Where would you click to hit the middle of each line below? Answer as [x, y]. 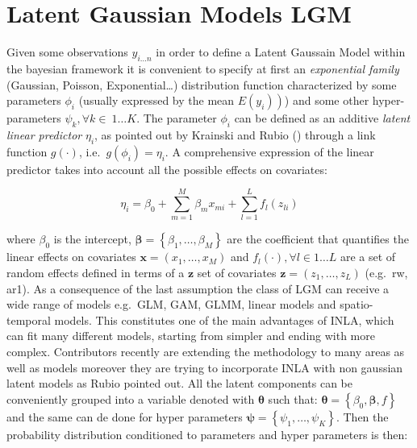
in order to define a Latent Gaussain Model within [281, 52]
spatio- [357, 304]
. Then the [362, 416]
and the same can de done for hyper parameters [125, 416]
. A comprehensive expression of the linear [269, 151]
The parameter [180, 118]
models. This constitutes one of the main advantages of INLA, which [224, 319]
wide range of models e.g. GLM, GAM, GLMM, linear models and [171, 304]
